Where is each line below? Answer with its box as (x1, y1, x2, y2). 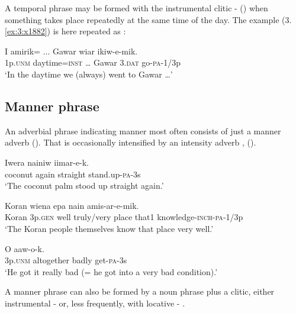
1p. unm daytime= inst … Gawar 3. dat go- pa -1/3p (5, 56, 181, 69)
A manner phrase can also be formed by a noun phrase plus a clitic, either (5, 285, 275, 298)
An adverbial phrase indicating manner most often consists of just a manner (5, 124, 281, 137)
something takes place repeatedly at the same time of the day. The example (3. (5, 13, 292, 25)
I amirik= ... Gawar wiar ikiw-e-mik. (5, 44, 138, 57)
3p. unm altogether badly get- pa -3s (5, 254, 127, 266)
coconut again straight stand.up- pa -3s (5, 167, 141, 180)
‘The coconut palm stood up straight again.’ (5, 179, 164, 192)
